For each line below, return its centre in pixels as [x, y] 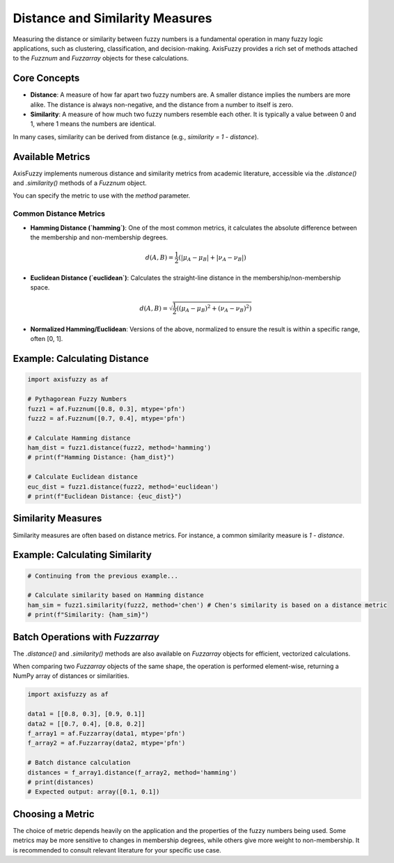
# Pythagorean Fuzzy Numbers [77, 399]
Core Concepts [46, 78]
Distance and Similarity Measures [112, 18]
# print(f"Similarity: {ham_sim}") [88, 615]
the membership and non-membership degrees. [99, 237]
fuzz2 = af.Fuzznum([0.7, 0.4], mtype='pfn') [107, 418]
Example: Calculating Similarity [82, 555]
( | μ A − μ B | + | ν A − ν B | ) [212, 258]
